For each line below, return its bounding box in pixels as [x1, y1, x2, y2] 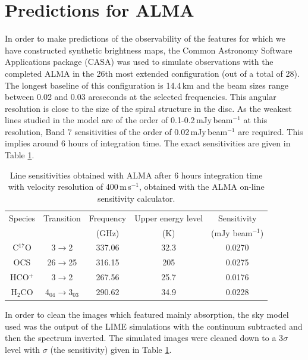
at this [243, 114, 268, 126]
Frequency [89, 211, 127, 224]
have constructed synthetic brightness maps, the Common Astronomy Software [5, 43, 293, 56]
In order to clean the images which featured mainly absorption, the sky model [5, 308, 289, 320]
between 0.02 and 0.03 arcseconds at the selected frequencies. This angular [5, 90, 276, 103]
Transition [43, 211, 81, 224]
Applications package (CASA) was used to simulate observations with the [5, 55, 274, 68]
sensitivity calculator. [97, 192, 175, 204]
